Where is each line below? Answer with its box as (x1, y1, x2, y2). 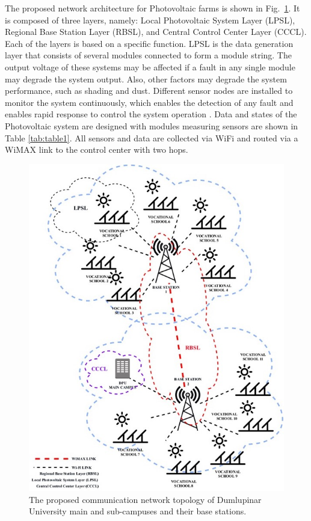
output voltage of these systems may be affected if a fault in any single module (5, 60, 295, 73)
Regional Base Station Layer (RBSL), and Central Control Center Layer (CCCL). (5, 25, 307, 38)
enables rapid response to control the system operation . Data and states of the (5, 108, 297, 120)
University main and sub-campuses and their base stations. (29, 505, 247, 517)
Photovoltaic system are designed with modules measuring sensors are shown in (5, 119, 298, 132)
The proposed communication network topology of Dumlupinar (29, 493, 262, 505)
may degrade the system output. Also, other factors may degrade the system (5, 72, 287, 85)
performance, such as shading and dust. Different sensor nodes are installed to (5, 84, 293, 97)
